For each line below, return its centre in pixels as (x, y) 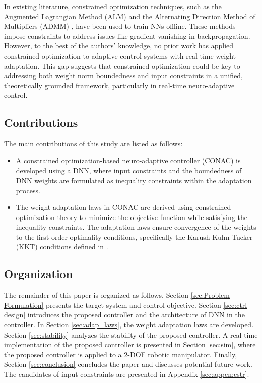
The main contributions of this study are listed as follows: (93, 144)
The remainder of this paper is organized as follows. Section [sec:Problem (117, 295)
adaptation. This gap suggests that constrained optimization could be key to (122, 65)
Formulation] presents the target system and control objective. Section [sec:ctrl (126, 305)
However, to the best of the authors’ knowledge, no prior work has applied (119, 46)
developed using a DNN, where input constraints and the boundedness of (129, 170)
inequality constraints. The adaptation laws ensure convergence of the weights (136, 227)
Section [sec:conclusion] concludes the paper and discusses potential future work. (128, 364)
